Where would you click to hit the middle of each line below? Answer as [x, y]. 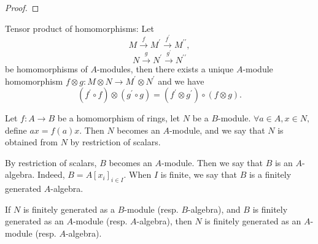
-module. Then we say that [212, 162]
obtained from [32, 142]
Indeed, [51, 174]
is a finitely [270, 174]
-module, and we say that [217, 130]
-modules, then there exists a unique [165, 68]
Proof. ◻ [22, 7]
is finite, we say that [199, 174]
